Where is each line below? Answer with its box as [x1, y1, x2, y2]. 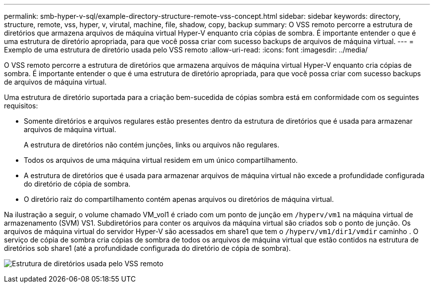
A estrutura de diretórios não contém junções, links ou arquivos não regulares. [24, 141, 279, 149]
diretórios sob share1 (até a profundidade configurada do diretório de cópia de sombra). [4, 244, 291, 252]
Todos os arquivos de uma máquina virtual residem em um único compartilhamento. [24, 156, 298, 164]
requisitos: [4, 101, 38, 110]
